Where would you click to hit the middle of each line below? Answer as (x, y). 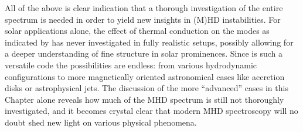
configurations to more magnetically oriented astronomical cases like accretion (145, 76)
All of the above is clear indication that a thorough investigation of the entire (144, 8)
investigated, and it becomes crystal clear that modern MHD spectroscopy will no (151, 111)
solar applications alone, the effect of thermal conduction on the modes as (137, 31)
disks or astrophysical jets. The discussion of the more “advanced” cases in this (147, 88)
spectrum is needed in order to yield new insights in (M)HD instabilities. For (143, 19)
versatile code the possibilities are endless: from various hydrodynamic (131, 65)
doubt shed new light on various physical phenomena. (101, 122)
